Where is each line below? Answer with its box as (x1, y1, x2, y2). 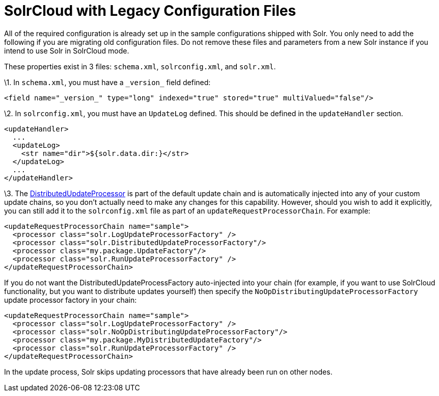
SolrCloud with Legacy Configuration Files (4, 2, 296, 19)
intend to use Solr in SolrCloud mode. (4, 46, 129, 55)
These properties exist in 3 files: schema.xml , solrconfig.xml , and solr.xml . (4, 62, 276, 71)
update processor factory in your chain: (4, 295, 137, 304)
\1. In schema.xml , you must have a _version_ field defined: (4, 77, 211, 87)
